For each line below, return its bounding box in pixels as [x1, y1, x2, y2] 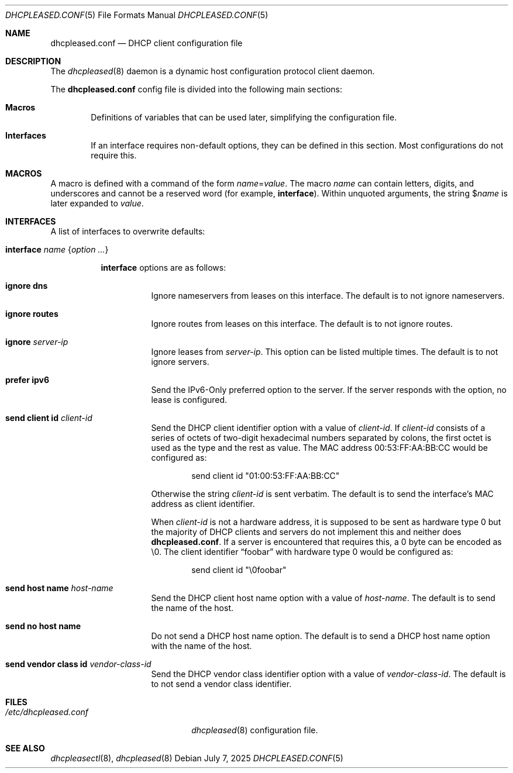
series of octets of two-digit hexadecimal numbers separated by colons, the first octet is [151, 433, 491, 443]
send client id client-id [5, 413, 92, 423]
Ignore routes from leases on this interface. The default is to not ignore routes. [151, 319, 453, 329]
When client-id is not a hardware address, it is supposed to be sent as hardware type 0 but [151, 517, 501, 527]
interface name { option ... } [5, 244, 109, 254]
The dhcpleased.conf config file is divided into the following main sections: [50, 84, 343, 94]
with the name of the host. [151, 641, 252, 651]
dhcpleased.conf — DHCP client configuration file [50, 38, 243, 48]
